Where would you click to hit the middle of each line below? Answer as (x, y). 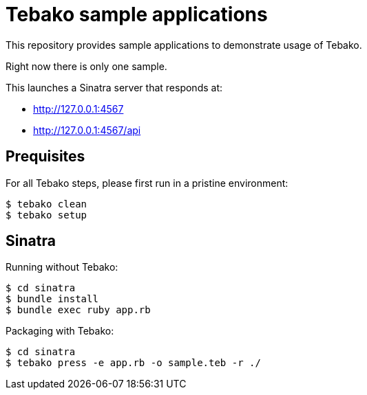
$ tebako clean (46, 204)
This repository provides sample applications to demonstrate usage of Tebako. (184, 45)
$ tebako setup (46, 215)
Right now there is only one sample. (86, 66)
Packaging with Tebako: (60, 331)
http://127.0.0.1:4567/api (87, 130)
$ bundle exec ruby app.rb (78, 310)
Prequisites (45, 157)
